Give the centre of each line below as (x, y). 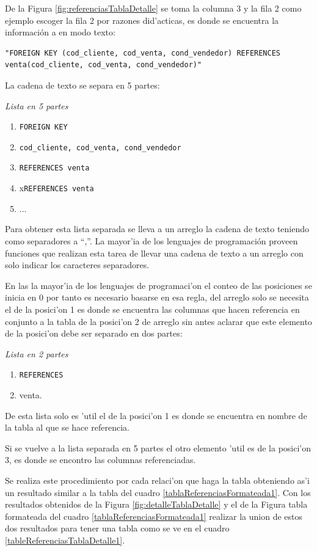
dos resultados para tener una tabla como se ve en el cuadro (117, 528)
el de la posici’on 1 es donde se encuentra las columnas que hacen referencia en (152, 309)
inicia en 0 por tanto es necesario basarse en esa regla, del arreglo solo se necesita (157, 297)
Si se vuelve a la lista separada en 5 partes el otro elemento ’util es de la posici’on (158, 447)
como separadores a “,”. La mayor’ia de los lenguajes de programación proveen (151, 240)
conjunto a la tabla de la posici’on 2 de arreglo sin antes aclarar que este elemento (158, 321)
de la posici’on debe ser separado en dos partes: (94, 333)
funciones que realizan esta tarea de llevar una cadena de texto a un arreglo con (154, 253)
